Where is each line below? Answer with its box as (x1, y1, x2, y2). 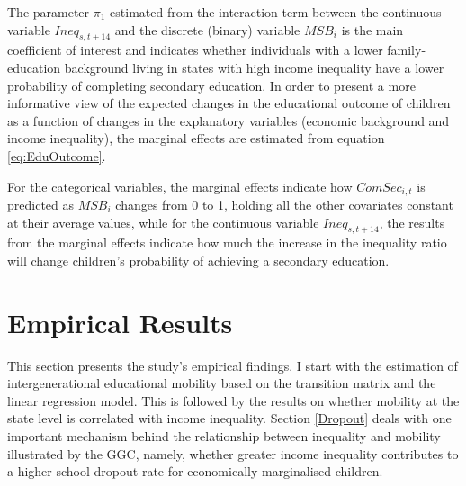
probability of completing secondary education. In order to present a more (7, 76, 416, 94)
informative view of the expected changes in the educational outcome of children (7, 94, 451, 112)
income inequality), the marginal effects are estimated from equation (7, 129, 385, 148)
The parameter (7, 3, 90, 21)
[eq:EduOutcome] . (7, 146, 106, 165)
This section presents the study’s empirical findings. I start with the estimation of (7, 355, 458, 374)
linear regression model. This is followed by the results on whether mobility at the (7, 391, 460, 409)
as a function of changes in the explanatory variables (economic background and (7, 111, 450, 130)
